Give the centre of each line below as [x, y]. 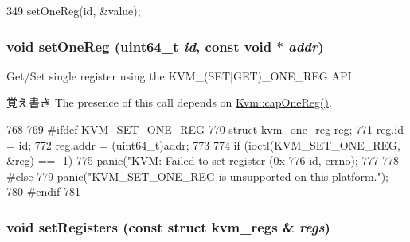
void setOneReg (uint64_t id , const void [139, 46]
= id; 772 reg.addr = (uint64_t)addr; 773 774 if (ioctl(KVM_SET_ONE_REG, [203, 144]
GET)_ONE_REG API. [294, 75]
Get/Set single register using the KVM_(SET [118, 75]
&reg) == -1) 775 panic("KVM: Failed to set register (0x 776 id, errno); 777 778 [203, 160]
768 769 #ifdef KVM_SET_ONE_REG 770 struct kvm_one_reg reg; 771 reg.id [205, 129]
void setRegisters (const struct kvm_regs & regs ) [168, 226]
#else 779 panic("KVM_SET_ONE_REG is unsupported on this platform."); [198, 176]
